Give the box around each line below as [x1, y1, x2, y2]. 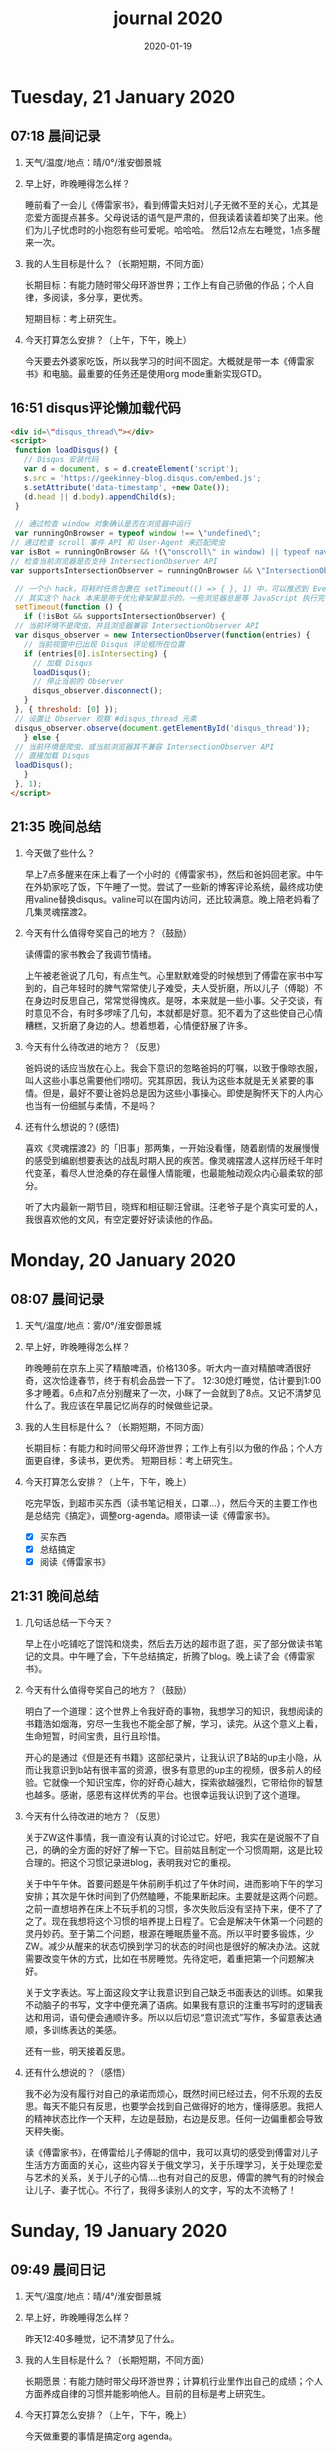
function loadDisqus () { [14, 445, 118, 456]
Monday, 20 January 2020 [10, 1248, 237, 1271]
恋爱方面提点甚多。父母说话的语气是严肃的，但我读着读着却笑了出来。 [24, 211, 315, 223]
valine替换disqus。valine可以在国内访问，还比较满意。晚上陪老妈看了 [33, 893, 321, 905]
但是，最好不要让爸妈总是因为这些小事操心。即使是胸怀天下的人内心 [42, 1087, 323, 1099]
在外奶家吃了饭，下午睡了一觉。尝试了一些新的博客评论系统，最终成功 [24, 880, 315, 892]
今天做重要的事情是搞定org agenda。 [24, 2430, 178, 2442]
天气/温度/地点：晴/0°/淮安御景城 [24, 156, 162, 168]
